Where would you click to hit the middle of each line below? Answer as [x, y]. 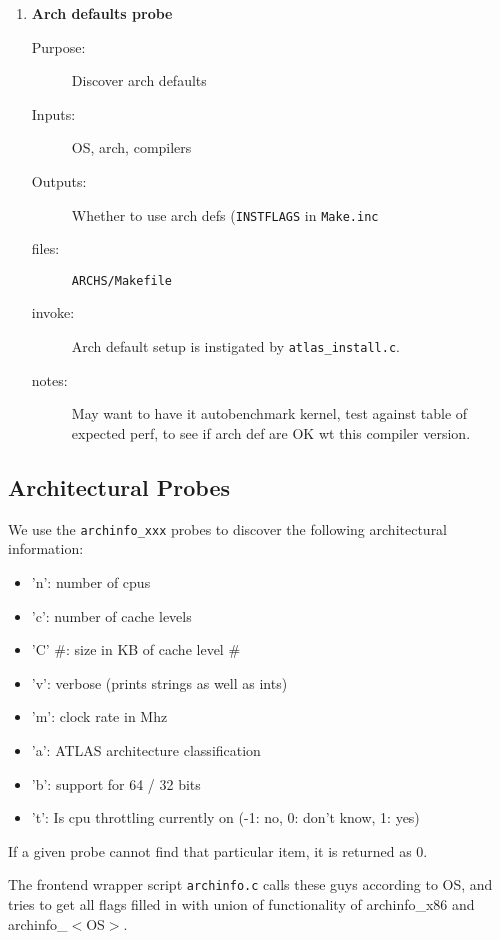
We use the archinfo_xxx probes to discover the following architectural [228, 528]
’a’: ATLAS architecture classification [146, 749]
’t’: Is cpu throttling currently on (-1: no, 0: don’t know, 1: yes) [225, 817]
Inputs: [53, 113]
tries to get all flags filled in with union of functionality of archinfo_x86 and [241, 903]
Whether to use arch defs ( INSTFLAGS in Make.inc [225, 214]
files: [45, 248]
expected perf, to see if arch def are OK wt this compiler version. [271, 432]
